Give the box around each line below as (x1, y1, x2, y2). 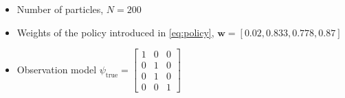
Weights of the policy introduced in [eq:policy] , (16, 25, 214, 39)
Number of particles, (16, 2, 104, 16)
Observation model (16, 62, 97, 76)
